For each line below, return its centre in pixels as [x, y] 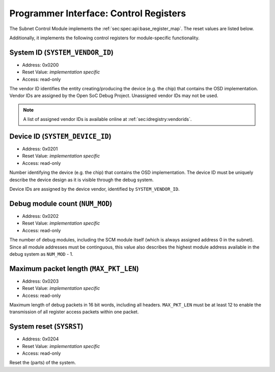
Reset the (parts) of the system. [43, 363]
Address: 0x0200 [40, 65]
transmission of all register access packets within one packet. [74, 312]
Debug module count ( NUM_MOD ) [61, 203]
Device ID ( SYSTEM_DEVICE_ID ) [60, 136]
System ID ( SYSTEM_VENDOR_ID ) [62, 52]
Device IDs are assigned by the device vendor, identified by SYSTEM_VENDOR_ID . [94, 189]
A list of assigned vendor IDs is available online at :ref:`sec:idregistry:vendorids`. [107, 119]
